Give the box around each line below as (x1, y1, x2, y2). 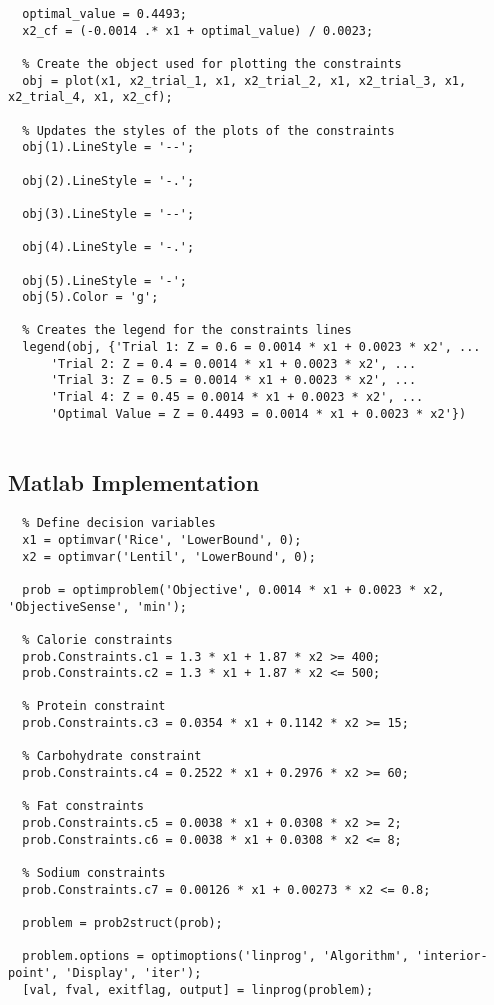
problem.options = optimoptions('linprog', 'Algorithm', (22, 949, 409, 964)
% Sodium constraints (22, 866, 166, 881)
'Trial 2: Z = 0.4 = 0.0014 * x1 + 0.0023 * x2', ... (50, 356, 417, 371)
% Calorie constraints (22, 632, 173, 647)
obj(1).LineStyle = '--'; (22, 140, 195, 155)
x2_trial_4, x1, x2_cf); (8, 90, 173, 105)
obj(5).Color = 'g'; (22, 290, 159, 305)
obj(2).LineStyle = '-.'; (22, 173, 195, 188)
